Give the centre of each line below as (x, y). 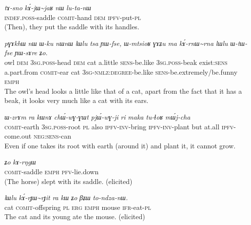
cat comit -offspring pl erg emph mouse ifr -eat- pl (78, 207)
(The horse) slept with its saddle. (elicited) (68, 181)
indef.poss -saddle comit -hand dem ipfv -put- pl (73, 17)
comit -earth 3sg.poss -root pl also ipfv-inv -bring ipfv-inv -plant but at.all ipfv (119, 126)
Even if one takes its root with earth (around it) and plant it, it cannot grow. (120, 145)
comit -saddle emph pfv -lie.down (52, 171)
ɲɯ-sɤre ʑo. (31, 52)
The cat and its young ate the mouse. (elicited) (75, 216)
